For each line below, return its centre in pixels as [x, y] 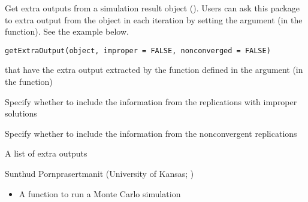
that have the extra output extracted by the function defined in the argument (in [154, 70]
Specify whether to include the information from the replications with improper [151, 101]
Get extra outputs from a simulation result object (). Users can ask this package [152, 8]
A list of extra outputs [46, 153]
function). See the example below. [67, 31]
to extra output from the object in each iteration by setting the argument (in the [154, 19]
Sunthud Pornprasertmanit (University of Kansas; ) [99, 173]
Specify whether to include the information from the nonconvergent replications [151, 133]
